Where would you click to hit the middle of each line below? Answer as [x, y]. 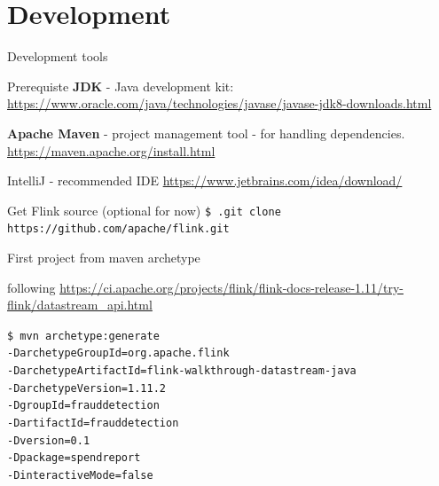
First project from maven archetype [104, 257]
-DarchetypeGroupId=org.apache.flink [118, 353]
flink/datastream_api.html [80, 305]
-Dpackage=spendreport [74, 458]
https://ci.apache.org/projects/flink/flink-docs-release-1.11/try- [231, 287]
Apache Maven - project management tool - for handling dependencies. [206, 133]
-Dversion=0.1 [49, 440]
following [31, 287]
